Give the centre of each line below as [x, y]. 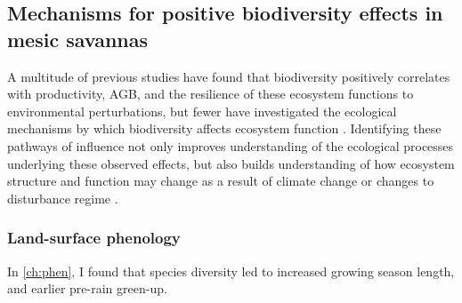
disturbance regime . [63, 198]
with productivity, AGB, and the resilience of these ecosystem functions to [211, 94]
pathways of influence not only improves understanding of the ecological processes [231, 145]
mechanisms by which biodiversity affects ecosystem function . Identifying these [224, 128]
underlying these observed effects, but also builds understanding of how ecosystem [231, 163]
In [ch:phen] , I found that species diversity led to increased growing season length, [231, 271]
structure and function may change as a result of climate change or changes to [221, 181]
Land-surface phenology [94, 238]
